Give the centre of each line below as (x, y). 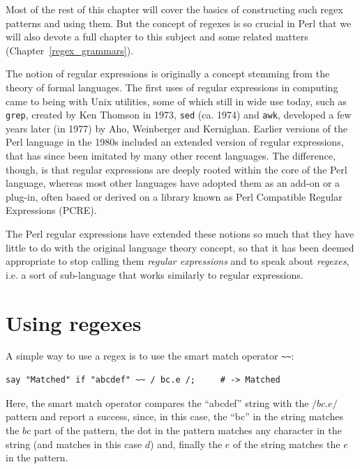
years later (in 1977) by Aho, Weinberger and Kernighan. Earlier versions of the (177, 128)
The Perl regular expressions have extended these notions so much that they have (180, 233)
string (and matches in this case (74, 444)
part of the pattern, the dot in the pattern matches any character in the (188, 430)
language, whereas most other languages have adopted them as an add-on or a (173, 183)
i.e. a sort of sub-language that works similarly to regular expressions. (155, 274)
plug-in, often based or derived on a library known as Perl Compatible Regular (174, 196)
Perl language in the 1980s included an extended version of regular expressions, (175, 142)
